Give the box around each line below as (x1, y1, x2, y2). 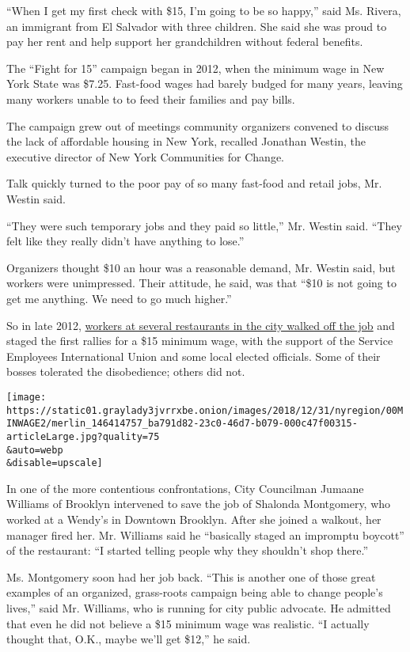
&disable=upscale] (6, 457, 103, 469)
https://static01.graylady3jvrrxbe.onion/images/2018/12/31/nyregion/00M (6, 404, 404, 416)
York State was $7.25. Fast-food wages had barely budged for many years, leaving (6, 75, 403, 92)
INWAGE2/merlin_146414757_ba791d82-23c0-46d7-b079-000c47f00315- (6, 418, 358, 430)
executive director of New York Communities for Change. (6, 148, 284, 165)
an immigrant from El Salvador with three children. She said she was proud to (6, 17, 387, 34)
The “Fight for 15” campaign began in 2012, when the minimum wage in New (6, 59, 385, 76)
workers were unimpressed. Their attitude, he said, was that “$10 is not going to (6, 275, 397, 291)
